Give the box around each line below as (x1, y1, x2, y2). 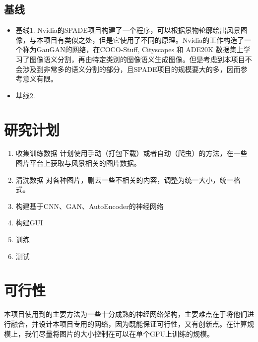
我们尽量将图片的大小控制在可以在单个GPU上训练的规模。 (24, 328, 214, 339)
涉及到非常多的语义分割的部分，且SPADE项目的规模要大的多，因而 (22, 64, 241, 74)
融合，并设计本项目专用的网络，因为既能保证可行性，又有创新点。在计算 (10, 318, 247, 329)
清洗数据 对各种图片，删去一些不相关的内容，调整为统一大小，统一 (15, 174, 234, 185)
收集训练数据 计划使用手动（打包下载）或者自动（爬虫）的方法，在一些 (15, 148, 248, 158)
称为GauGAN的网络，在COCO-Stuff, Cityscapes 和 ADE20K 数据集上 (22, 44, 244, 55)
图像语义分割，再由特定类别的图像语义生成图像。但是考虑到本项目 (29, 54, 245, 64)
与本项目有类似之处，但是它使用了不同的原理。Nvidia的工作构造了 (29, 34, 245, 45)
